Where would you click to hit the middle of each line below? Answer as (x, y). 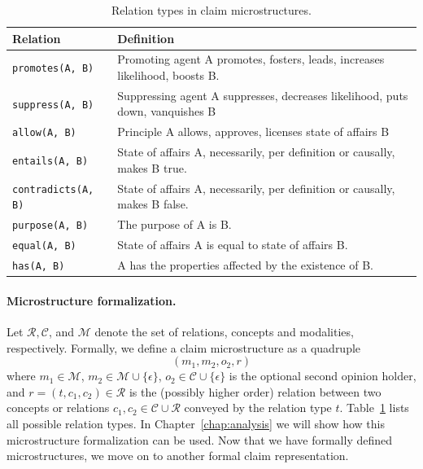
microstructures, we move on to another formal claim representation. (178, 456)
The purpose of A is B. (174, 224)
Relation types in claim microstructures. (211, 10)
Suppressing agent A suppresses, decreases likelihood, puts (263, 95)
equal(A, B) (44, 246)
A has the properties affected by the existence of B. (245, 265)
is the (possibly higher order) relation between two (255, 391)
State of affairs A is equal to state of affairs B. (233, 245)
